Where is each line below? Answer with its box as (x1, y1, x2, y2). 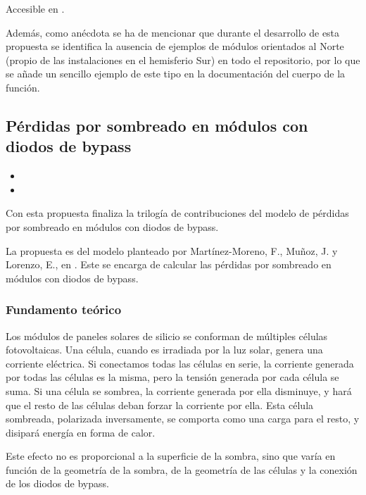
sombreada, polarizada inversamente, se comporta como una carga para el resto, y (6, 411, 360, 426)
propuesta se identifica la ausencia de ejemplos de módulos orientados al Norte (6, 39, 344, 54)
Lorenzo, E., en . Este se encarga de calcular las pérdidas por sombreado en (6, 257, 332, 272)
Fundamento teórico (6, 301, 122, 318)
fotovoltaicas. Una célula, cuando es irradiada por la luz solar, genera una (6, 342, 323, 357)
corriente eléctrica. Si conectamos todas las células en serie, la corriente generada (6, 356, 354, 370)
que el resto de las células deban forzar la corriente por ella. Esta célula (6, 397, 314, 412)
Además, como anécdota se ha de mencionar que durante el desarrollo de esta (6, 25, 340, 39)
